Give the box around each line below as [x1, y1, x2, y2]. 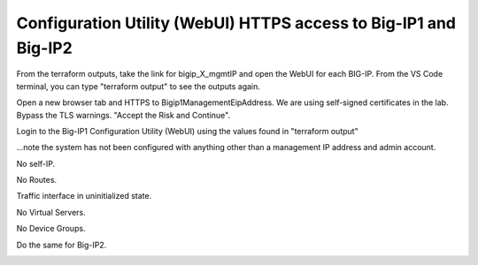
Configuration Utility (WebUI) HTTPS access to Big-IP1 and [16, 13, 456, 33]
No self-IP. [16, 158, 56, 169]
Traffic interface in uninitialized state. [16, 191, 152, 201]
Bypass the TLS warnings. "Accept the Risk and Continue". [16, 110, 230, 120]
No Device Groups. [16, 223, 86, 234]
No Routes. [16, 175, 58, 185]
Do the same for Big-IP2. [16, 239, 107, 250]
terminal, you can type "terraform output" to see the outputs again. [16, 80, 261, 92]
